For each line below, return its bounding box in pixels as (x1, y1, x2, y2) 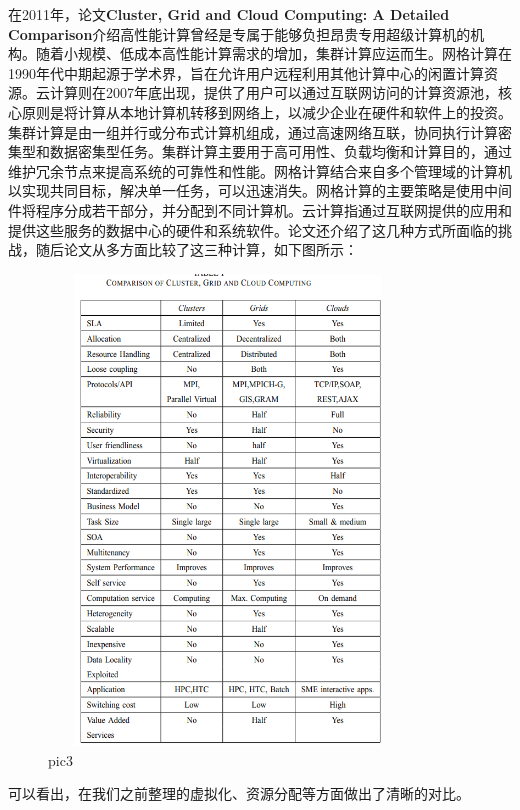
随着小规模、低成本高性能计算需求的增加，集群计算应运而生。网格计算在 (35, 43, 512, 64)
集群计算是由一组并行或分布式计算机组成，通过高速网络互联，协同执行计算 (8, 121, 498, 142)
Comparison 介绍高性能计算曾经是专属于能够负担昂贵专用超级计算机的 (8, 23, 471, 44)
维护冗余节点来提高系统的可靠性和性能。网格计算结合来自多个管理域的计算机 (8, 160, 512, 181)
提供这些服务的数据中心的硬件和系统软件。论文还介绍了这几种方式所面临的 (8, 219, 498, 240)
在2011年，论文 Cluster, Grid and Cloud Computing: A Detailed (8, 4, 450, 24)
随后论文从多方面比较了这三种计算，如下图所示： (35, 239, 358, 260)
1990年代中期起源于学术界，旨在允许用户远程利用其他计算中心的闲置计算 (8, 62, 484, 83)
